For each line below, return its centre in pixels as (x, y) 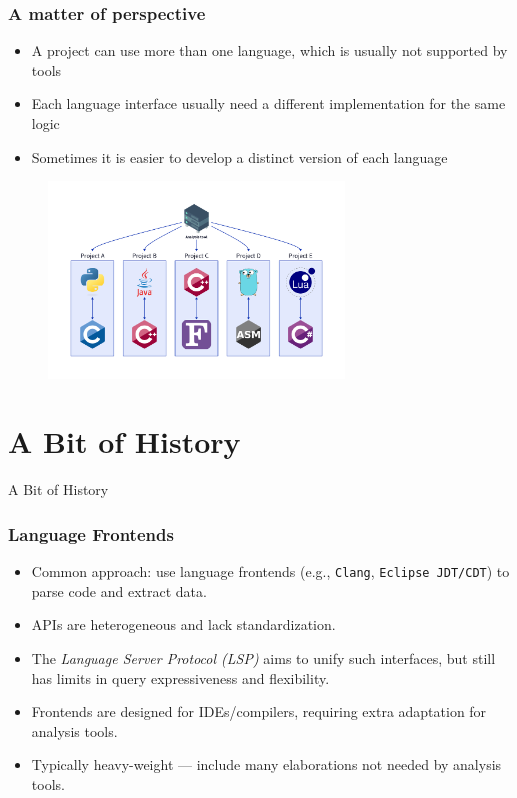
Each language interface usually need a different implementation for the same (268, 103)
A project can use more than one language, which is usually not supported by (269, 50)
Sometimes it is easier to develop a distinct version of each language (239, 156)
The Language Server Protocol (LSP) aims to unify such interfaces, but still (263, 657)
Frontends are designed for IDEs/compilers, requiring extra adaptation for (259, 711)
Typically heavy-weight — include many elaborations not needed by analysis (266, 764)
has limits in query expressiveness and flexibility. (180, 677)
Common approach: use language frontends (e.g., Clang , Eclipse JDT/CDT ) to (270, 571)
